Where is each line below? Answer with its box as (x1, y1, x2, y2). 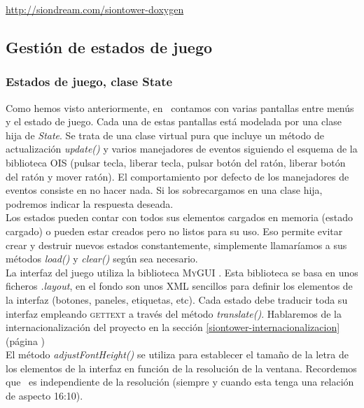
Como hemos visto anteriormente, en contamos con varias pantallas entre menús (6, 100, 354, 115)
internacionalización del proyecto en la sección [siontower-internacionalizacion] (6, 320, 340, 335)
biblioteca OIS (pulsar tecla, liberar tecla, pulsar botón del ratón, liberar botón (6, 155, 346, 169)
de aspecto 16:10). (6, 388, 83, 403)
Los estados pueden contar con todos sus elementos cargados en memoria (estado (6, 210, 353, 225)
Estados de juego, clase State (6, 73, 173, 90)
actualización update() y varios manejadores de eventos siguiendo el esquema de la (6, 141, 358, 156)
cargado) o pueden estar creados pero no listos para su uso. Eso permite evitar (6, 223, 343, 238)
